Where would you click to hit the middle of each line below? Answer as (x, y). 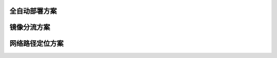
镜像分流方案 (30, 27)
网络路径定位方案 (36, 43)
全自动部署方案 (33, 11)
